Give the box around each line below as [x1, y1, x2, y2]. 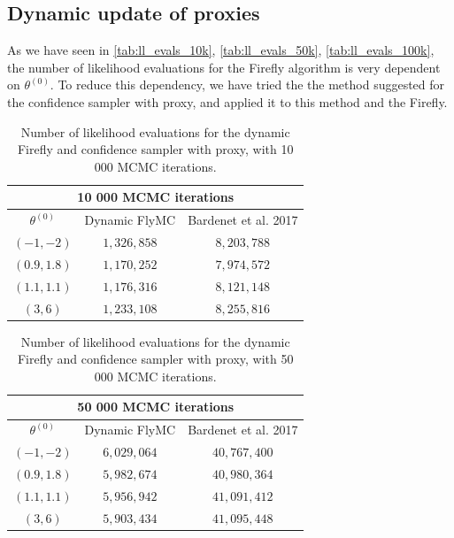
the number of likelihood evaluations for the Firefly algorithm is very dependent [7, 58, 441, 76]
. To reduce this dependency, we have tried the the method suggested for [50, 75, 445, 94]
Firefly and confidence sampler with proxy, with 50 [17, 350, 294, 368]
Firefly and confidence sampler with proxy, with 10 [17, 140, 294, 158]
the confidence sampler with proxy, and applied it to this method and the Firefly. [7, 92, 448, 111]
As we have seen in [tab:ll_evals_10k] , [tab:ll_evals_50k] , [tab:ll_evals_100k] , [7, 41, 435, 59]
